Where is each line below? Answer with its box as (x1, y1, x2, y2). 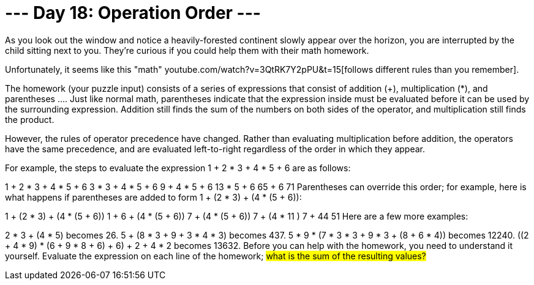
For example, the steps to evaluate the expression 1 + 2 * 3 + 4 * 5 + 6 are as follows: (5, 162, 351, 173)
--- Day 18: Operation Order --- (5, 2, 261, 23)
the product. (5, 114, 55, 125)
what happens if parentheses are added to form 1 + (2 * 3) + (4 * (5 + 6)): (5, 191, 302, 202)
